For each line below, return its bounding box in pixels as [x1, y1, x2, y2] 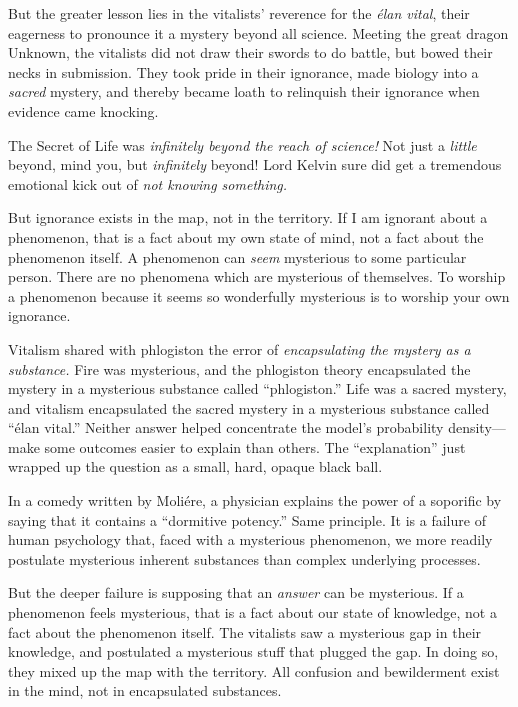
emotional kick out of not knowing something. [8, 173, 288, 194]
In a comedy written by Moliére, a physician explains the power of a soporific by [8, 490, 502, 511]
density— [448, 417, 506, 438]
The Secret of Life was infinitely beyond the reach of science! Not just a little [8, 134, 477, 155]
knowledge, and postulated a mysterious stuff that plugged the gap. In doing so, [8, 641, 499, 662]
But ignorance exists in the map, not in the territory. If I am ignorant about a [8, 207, 488, 228]
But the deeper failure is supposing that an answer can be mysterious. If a [8, 582, 464, 603]
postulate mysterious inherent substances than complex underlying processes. [8, 548, 481, 569]
